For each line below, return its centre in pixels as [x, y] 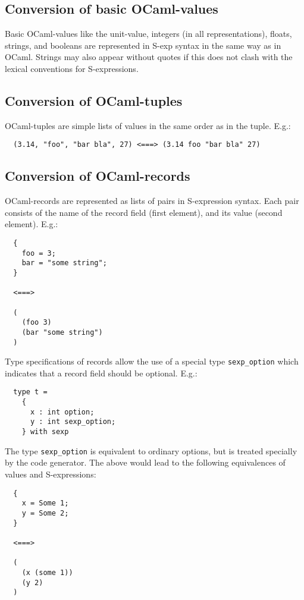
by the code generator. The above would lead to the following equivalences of [145, 462]
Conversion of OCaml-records [98, 176]
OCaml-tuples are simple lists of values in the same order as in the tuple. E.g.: [148, 125]
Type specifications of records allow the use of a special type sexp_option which [152, 361]
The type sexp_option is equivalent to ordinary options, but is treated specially [151, 450]
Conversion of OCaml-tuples [94, 100]
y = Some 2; [45, 513]
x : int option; [62, 412]
